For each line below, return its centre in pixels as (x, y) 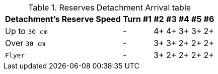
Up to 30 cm (26, 31)
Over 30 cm (25, 43)
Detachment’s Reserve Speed (63, 19)
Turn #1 (137, 19)
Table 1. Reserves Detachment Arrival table (110, 7)
